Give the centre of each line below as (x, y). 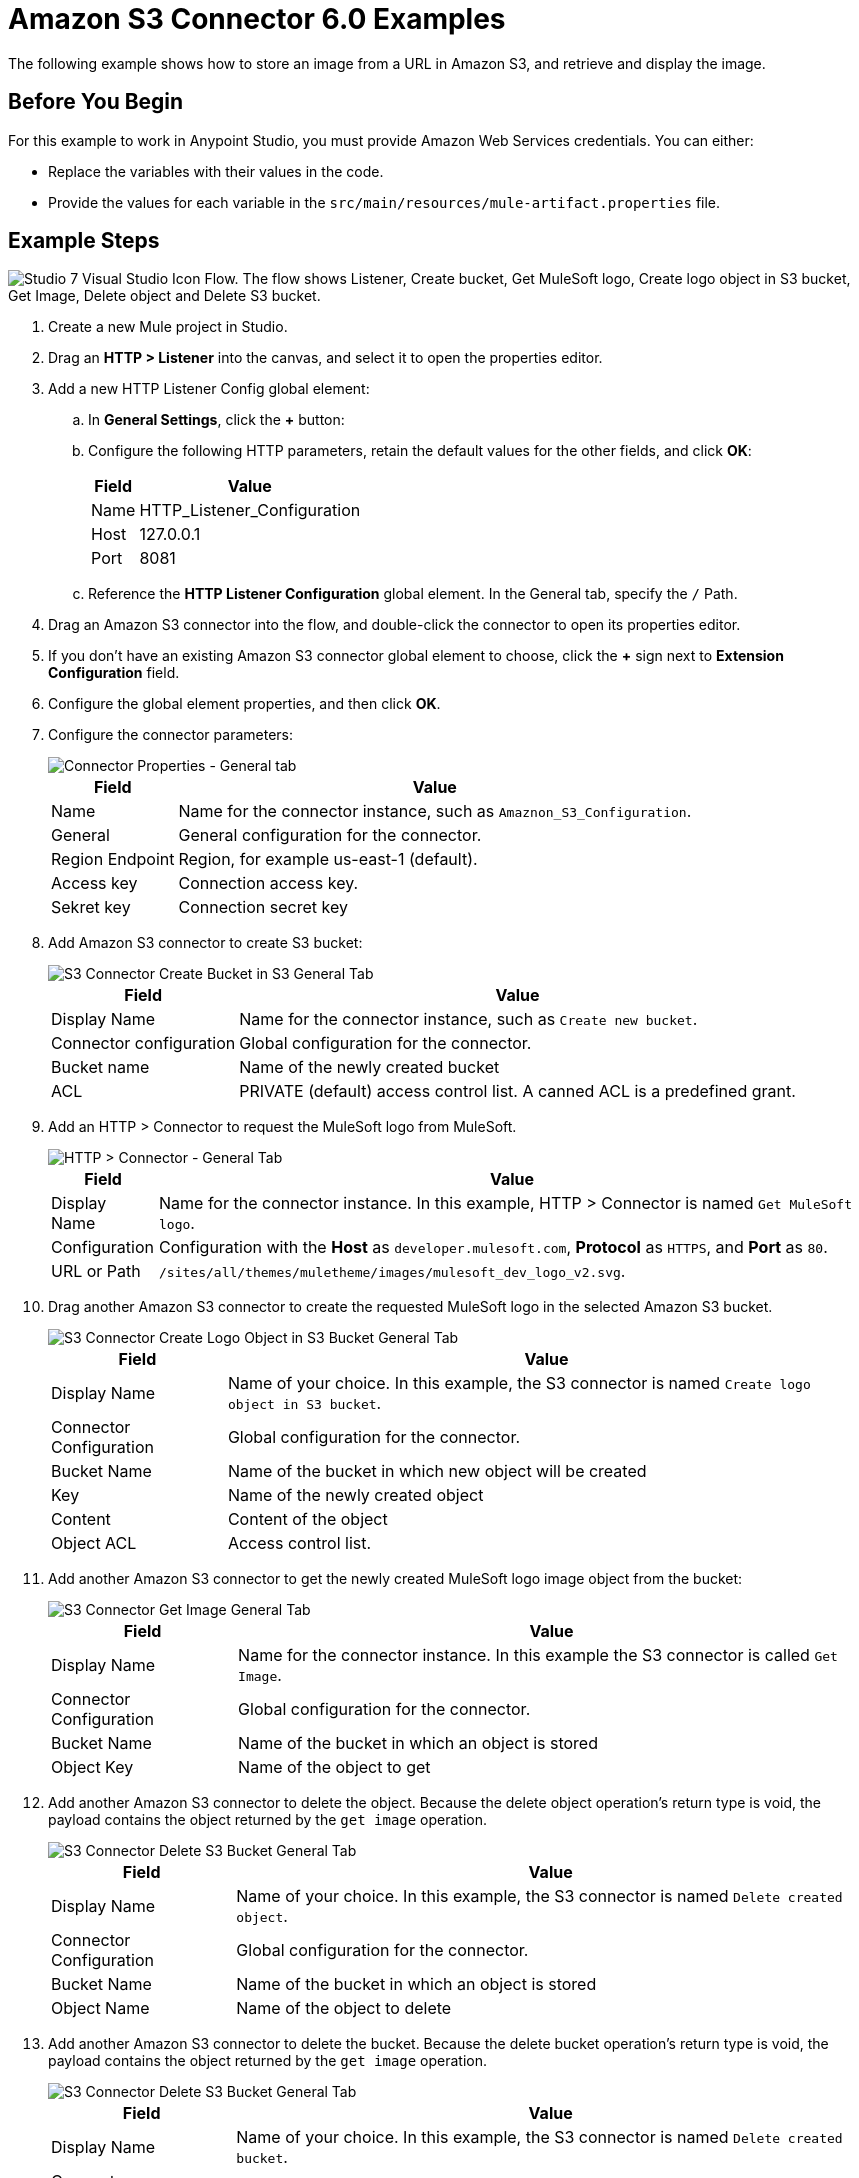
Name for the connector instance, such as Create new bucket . (468, 1019)
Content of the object (307, 1519)
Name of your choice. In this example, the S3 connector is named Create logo (519, 1383)
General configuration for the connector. (330, 835)
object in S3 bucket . (304, 1403)
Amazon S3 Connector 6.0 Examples (257, 19)
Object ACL (94, 1543)
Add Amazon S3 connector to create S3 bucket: (205, 943)
